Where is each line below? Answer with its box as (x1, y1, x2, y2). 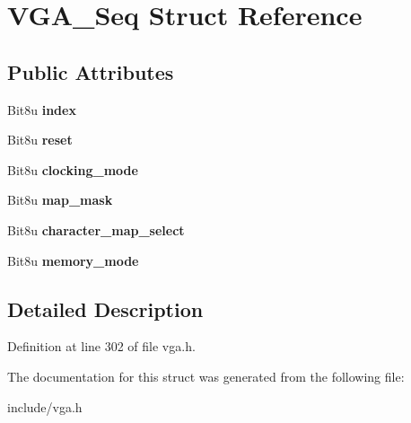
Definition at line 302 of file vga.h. (7, 337, 196, 356)
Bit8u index (7, 100, 76, 119)
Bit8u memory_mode (7, 251, 139, 269)
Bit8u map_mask (7, 190, 113, 209)
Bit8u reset (7, 130, 73, 149)
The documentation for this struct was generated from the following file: (7, 366, 405, 385)
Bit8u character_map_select (7, 220, 185, 239)
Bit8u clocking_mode (7, 160, 138, 179)
